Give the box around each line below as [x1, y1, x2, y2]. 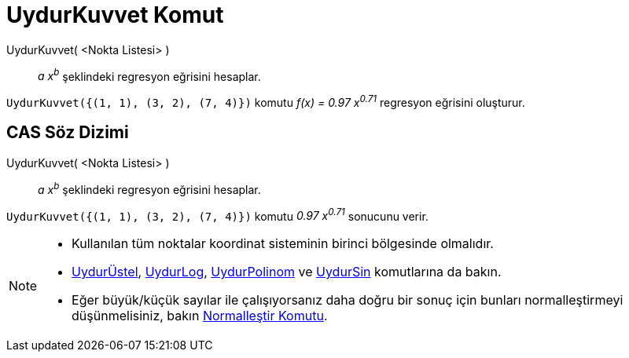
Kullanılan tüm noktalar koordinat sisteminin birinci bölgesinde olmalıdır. [72, 236, 494, 252]
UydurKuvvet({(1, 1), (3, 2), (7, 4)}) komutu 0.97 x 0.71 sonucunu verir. [6, 206, 429, 223]
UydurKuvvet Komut [6, 2, 224, 28]
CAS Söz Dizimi [6, 122, 129, 143]
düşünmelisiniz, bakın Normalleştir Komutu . [72, 308, 328, 324]
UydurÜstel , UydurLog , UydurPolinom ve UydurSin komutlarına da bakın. [72, 264, 502, 280]
